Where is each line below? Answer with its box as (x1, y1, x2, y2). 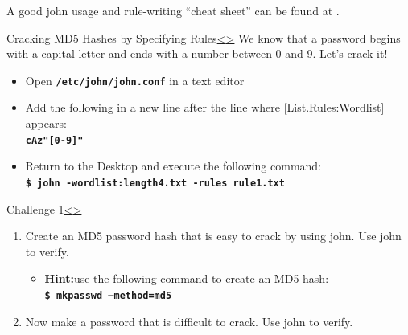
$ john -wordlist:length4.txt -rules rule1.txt (25, 177, 285, 189)
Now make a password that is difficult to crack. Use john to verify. (25, 313, 353, 329)
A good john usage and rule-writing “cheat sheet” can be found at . (6, 2, 340, 18)
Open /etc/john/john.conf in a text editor (25, 71, 245, 88)
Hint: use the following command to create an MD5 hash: (44, 270, 329, 287)
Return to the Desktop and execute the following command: (25, 157, 322, 174)
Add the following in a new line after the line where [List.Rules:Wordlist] (25, 99, 385, 116)
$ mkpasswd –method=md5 (44, 289, 172, 301)
